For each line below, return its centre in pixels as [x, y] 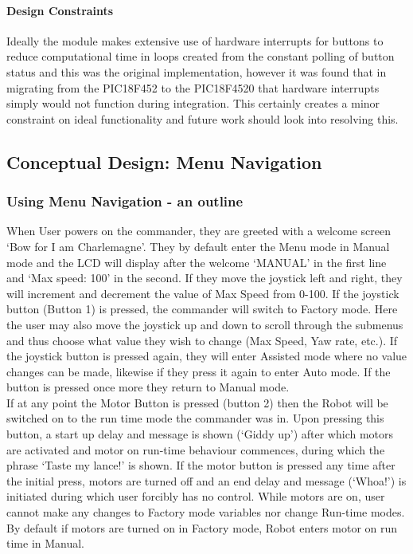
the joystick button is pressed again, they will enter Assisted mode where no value [207, 356]
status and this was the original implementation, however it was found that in [197, 71]
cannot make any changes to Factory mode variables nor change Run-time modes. [206, 512]
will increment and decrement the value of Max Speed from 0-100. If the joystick [203, 293]
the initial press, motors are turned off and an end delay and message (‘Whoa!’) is [206, 480]
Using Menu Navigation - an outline [125, 201]
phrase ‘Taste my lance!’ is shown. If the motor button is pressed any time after [201, 465]
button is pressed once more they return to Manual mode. [148, 387]
